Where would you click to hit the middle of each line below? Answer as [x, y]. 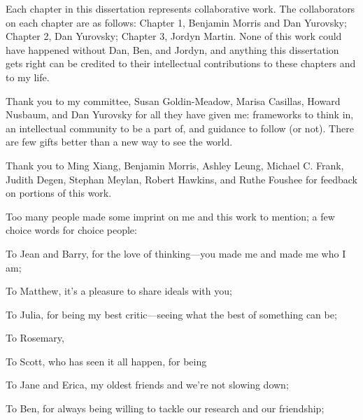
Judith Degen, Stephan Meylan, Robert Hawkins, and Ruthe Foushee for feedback [181, 179]
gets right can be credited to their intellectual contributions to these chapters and [181, 63]
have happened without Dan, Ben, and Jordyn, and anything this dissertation [172, 49]
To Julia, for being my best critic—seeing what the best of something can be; [171, 314]
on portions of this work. [59, 193]
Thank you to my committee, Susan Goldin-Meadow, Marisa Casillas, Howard [173, 100]
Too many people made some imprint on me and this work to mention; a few [170, 216]
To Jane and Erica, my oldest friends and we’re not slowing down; [147, 385]
